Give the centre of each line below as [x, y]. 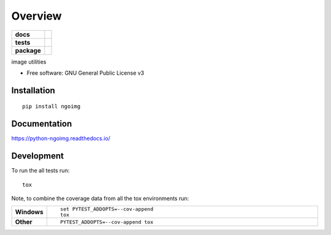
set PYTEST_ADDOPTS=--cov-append [107, 209]
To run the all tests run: [40, 171]
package [28, 50]
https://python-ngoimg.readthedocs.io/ [61, 138]
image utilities [29, 62]
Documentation [42, 124]
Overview [36, 16]
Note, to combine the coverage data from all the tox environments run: [100, 198]
